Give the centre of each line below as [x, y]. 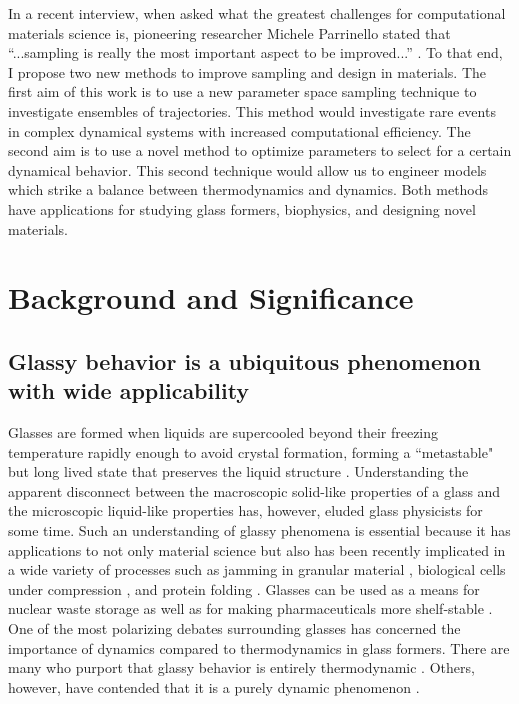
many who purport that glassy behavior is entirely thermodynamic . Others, [241, 667]
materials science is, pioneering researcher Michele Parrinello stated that [229, 32]
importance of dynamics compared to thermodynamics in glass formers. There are [259, 647]
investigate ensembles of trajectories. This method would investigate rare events [252, 110]
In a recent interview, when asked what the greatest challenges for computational [257, 13]
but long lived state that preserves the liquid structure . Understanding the [238, 471]
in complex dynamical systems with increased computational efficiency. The [239, 130]
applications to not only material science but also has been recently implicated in [257, 549]
